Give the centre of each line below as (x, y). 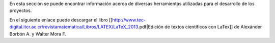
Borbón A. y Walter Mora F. (38, 34)
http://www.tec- (129, 19)
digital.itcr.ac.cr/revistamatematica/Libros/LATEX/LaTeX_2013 (74, 27)
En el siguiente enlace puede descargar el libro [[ (61, 19)
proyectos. (21, 10)
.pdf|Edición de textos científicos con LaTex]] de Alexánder (200, 27)
